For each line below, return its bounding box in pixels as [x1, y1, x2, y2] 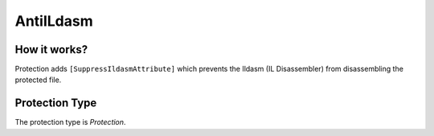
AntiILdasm [14, 12, 94, 30]
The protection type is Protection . [14, 117, 126, 127]
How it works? [14, 43, 88, 56]
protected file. [14, 75, 62, 84]
